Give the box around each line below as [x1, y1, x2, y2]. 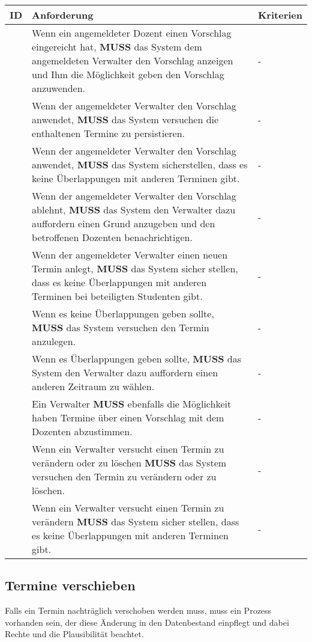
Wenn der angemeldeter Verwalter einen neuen [32, 248, 228, 261]
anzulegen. [32, 334, 76, 348]
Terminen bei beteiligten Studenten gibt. [32, 289, 203, 303]
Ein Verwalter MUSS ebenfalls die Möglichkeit [32, 397, 232, 411]
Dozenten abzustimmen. [32, 424, 133, 438]
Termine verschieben [5, 576, 136, 595]
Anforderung [32, 8, 94, 22]
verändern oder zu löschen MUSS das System [32, 456, 227, 469]
